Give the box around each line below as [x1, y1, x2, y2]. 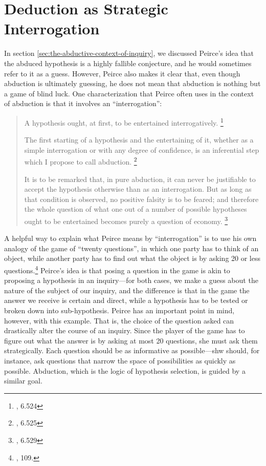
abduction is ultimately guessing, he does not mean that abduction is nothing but [4, 78, 261, 89]
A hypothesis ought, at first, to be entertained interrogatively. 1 [24, 115, 224, 128]
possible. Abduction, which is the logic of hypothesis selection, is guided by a [4, 365, 246, 376]
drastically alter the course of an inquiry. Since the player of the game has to [4, 325, 245, 336]
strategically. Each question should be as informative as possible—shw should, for [4, 345, 260, 356]
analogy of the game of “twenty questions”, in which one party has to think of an [4, 242, 259, 253]
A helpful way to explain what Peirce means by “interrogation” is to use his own [4, 233, 257, 244]
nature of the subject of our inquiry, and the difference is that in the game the [4, 285, 250, 295]
